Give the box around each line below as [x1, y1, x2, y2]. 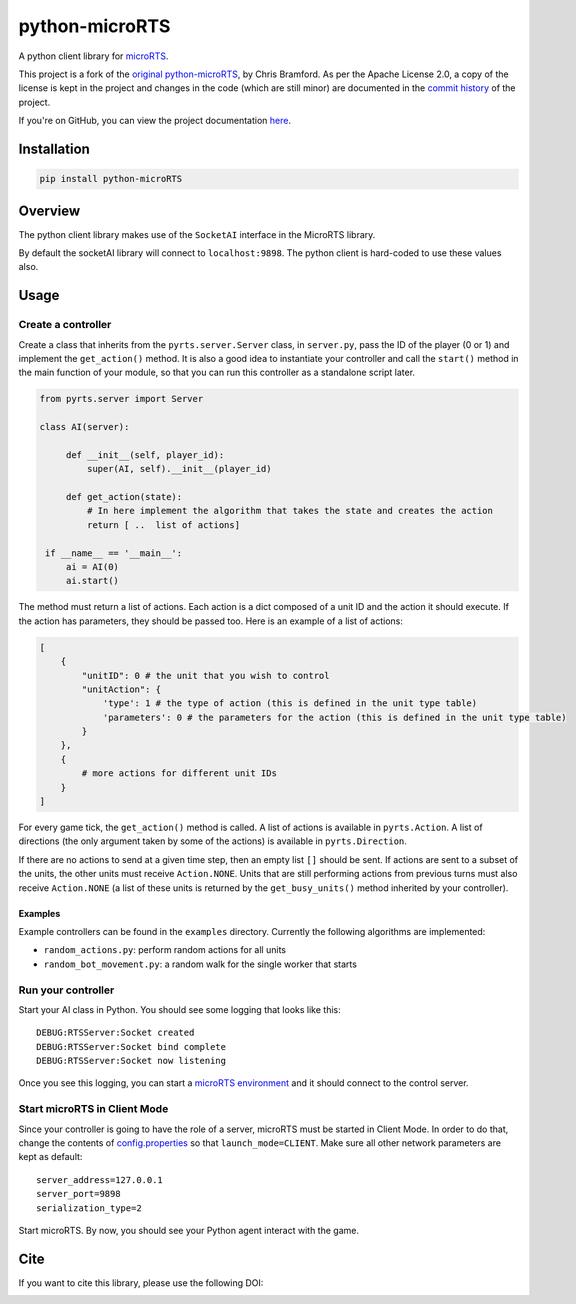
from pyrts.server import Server [39, 393, 204, 405]
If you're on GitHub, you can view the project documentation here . [18, 115, 292, 127]
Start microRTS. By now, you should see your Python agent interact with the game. [18, 1224, 360, 1236]
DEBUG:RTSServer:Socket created [36, 1027, 195, 1039]
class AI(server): [39, 421, 130, 433]
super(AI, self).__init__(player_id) [86, 463, 272, 475]
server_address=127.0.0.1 [36, 1174, 164, 1185]
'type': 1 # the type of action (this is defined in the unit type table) [102, 698, 478, 709]
